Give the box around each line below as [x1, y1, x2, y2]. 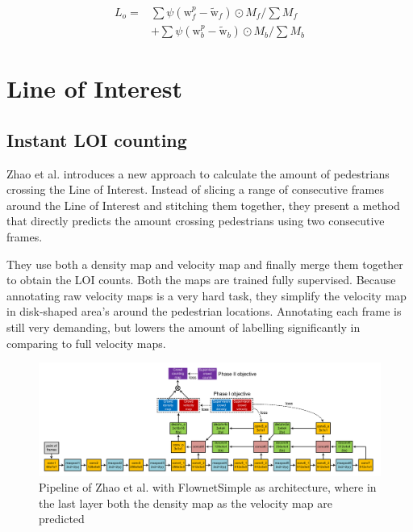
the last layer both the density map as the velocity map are [39, 494, 332, 511]
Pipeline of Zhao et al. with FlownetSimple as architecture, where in [39, 479, 377, 496]
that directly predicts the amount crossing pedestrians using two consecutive [6, 212, 385, 229]
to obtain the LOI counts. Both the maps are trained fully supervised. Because [6, 271, 396, 288]
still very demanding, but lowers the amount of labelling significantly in [6, 318, 361, 335]
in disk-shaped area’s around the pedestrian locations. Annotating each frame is [6, 303, 402, 320]
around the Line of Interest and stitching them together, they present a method [6, 196, 400, 213]
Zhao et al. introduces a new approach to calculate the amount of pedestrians [6, 165, 390, 182]
